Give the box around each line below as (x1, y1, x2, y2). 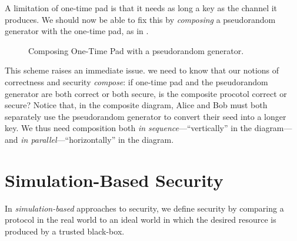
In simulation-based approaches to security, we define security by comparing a (5, 202, 284, 214)
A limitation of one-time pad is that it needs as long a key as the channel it (5, 2, 278, 14)
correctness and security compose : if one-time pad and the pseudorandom (5, 75, 268, 88)
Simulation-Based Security (5, 168, 223, 192)
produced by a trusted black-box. (5, 225, 125, 237)
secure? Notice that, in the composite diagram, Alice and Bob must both (5, 99, 268, 111)
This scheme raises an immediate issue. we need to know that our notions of (5, 64, 279, 76)
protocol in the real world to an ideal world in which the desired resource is (5, 213, 276, 226)
